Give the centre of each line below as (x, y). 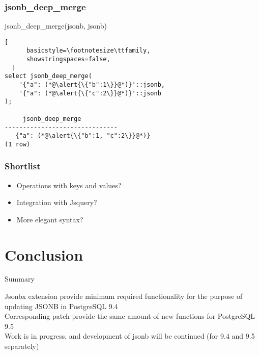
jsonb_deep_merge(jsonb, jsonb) (56, 26)
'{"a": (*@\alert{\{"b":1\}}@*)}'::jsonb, (92, 85)
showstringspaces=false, (68, 59)
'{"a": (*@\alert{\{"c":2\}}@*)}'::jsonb (90, 93)
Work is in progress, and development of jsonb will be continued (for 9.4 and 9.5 (130, 336)
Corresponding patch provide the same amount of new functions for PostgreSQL (130, 316)
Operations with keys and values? (69, 185)
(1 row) (18, 144)
